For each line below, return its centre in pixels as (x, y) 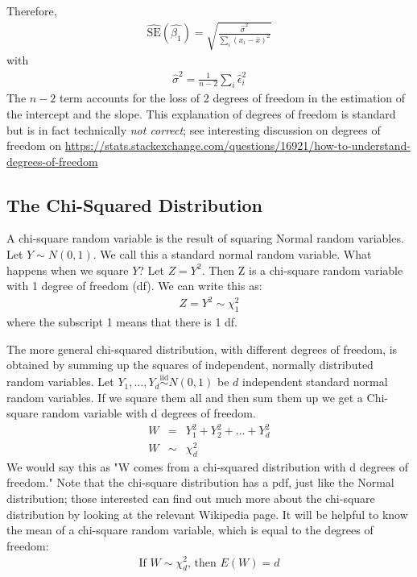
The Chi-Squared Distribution (134, 204)
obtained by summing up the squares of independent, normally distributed (190, 365)
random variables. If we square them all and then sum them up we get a (185, 397)
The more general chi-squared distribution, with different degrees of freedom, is (202, 349)
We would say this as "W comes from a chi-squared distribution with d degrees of (208, 466)
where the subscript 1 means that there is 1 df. (122, 322)
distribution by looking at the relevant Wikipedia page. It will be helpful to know (207, 514)
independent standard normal (315, 382)
